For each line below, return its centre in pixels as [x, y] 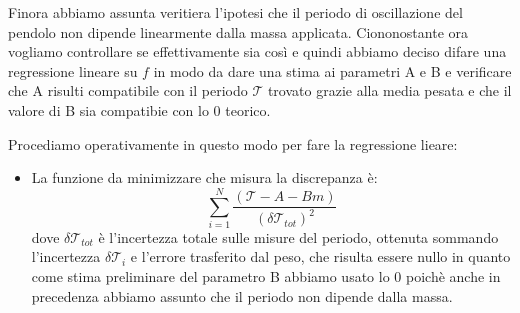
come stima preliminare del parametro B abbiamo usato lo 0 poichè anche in [266, 276]
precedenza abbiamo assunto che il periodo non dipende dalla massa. [242, 295]
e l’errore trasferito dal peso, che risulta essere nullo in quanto [320, 256]
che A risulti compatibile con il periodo [128, 90]
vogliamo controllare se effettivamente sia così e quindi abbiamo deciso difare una [257, 51]
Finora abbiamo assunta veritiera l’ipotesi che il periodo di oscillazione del [235, 12]
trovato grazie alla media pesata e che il [389, 90]
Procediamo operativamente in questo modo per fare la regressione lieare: [233, 143]
